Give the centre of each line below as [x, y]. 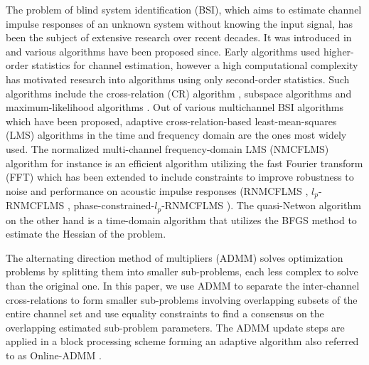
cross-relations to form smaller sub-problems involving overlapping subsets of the [182, 299]
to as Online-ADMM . [54, 355]
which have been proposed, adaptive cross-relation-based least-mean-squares [171, 121]
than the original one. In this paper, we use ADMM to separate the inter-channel [183, 285]
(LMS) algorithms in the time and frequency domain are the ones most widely [176, 135]
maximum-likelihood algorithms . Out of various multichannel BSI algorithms [175, 107]
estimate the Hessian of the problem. [86, 234]
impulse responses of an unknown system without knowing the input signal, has [179, 23]
